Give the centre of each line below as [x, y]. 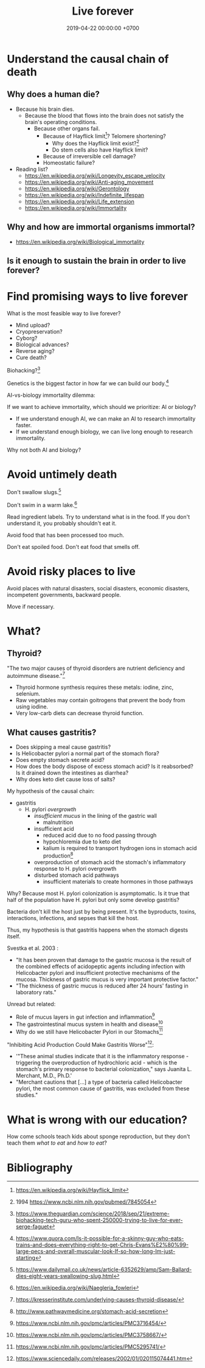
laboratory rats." [36, 992]
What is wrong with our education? [97, 1119]
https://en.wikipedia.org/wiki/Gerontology [77, 189]
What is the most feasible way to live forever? [64, 313]
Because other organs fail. [67, 128]
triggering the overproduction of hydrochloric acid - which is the [96, 1063]
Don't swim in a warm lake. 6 [42, 504]
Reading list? [32, 169]
